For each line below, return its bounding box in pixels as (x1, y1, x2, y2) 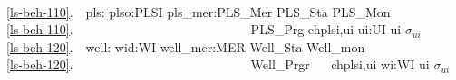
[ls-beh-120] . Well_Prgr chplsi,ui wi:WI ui (6, 55, 430, 74)
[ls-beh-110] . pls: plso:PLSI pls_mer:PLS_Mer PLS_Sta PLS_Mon (6, 2, 391, 21)
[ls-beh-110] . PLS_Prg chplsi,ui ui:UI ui (6, 20, 402, 39)
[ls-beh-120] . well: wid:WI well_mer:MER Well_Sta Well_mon (6, 37, 365, 56)
